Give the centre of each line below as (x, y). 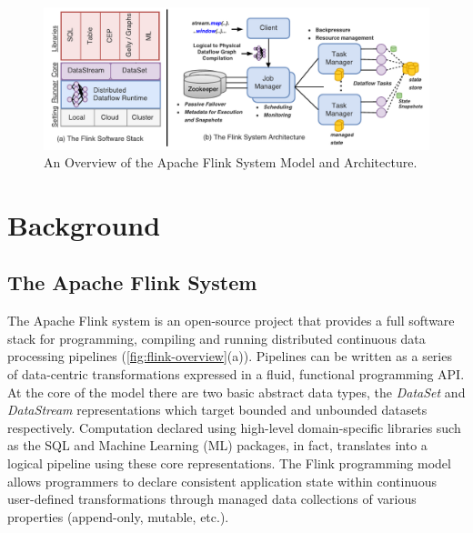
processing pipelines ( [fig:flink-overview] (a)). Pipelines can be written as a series (230, 356)
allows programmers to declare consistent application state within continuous (222, 481)
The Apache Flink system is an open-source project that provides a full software (231, 321)
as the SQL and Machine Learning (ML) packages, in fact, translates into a (217, 445)
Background (84, 224)
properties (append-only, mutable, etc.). (118, 516)
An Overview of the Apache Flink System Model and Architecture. (231, 162)
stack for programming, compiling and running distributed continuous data (216, 338)
